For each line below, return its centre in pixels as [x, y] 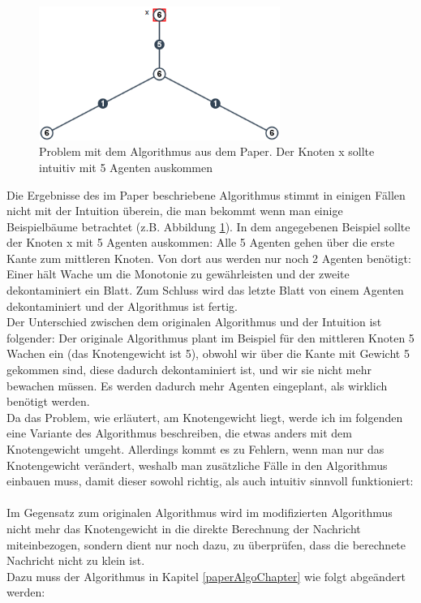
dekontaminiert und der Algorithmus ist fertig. [122, 306]
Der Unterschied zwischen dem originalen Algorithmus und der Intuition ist [194, 322]
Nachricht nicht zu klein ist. [76, 560]
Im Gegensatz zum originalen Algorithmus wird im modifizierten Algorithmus [200, 513]
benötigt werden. [48, 401]
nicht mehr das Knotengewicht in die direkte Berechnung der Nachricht [184, 528]
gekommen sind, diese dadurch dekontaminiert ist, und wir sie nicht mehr [189, 370]
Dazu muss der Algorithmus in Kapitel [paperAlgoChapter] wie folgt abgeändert [206, 576]
